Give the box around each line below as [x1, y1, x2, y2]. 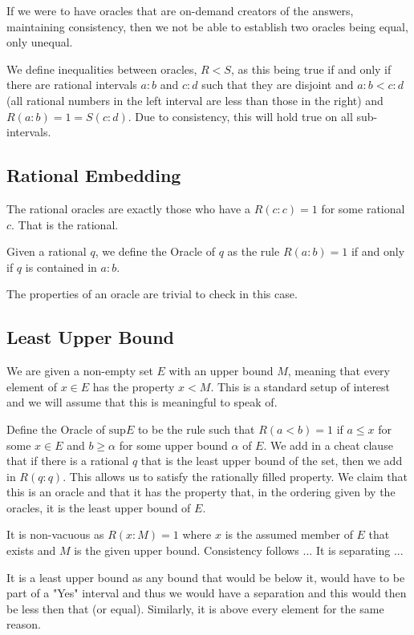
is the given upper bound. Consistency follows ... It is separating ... [74, 542, 404, 559]
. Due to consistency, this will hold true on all [128, 107, 353, 124]
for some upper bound [119, 436, 228, 453]
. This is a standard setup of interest [210, 378, 391, 394]
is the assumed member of [225, 526, 353, 543]
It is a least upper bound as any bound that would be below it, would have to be [6, 568, 405, 585]
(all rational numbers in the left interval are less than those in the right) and [6, 91, 384, 108]
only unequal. [6, 34, 73, 51]
